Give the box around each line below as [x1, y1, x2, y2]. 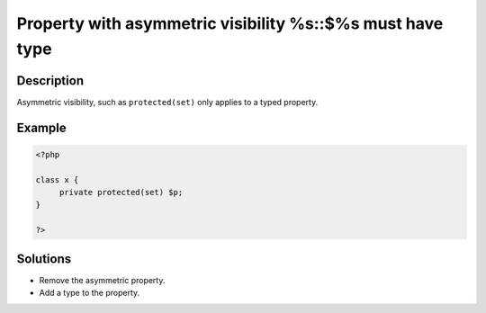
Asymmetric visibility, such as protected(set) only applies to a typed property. [16, 96, 319, 107]
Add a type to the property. [39, 288, 140, 299]
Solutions [16, 251, 72, 266]
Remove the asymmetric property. [39, 274, 166, 285]
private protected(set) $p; [58, 187, 184, 198]
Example [16, 120, 67, 135]
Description [16, 73, 85, 88]
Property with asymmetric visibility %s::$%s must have [16, 13, 444, 33]
